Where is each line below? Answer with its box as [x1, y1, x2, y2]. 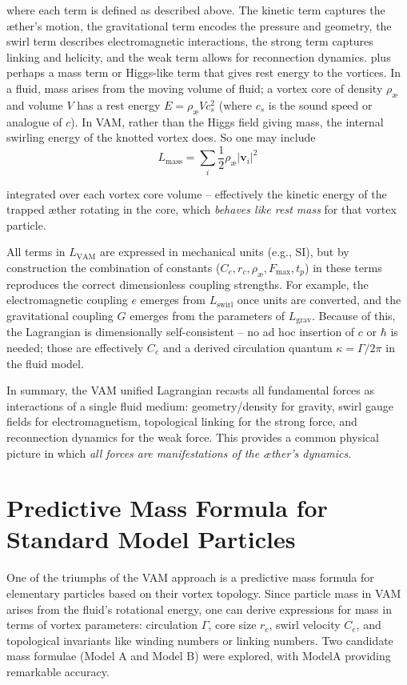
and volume [6, 96, 63, 113]
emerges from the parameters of [130, 306, 285, 323]
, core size [208, 616, 257, 633]
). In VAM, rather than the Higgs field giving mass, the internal [70, 113, 384, 130]
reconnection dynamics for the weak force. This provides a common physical [6, 428, 379, 445]
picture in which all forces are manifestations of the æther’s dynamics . [6, 444, 352, 461]
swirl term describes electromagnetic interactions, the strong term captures [6, 33, 373, 50]
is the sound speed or [268, 96, 373, 113]
